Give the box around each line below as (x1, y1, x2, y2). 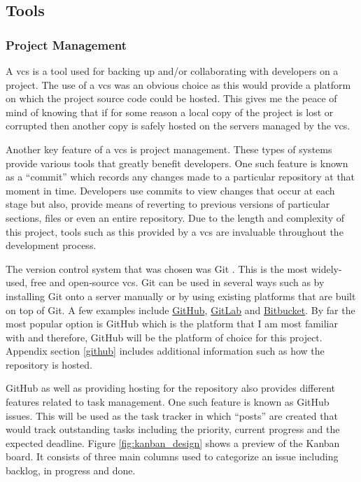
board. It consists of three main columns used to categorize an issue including (6, 449, 339, 464)
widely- (311, 261, 342, 276)
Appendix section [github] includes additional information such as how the (6, 343, 325, 358)
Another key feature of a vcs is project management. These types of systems (6, 141, 332, 156)
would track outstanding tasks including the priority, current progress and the (6, 422, 340, 437)
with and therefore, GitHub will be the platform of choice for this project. (6, 329, 323, 344)
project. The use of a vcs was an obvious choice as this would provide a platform (6, 77, 351, 92)
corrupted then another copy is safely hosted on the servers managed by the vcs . (6, 118, 351, 133)
